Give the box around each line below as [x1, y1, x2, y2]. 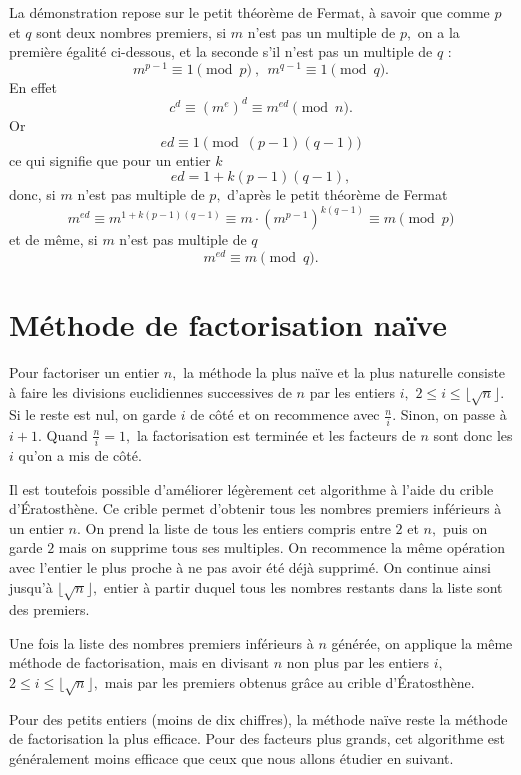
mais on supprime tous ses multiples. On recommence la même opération [58, 537, 505, 558]
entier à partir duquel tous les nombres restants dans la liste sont [103, 576, 503, 597]
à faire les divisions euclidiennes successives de [9, 381, 292, 402]
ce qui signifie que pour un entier [9, 149, 211, 170]
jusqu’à [9, 576, 53, 597]
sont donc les [433, 424, 513, 445]
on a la [417, 21, 460, 42]
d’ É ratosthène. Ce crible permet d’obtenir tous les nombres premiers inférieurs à [9, 498, 502, 519]
